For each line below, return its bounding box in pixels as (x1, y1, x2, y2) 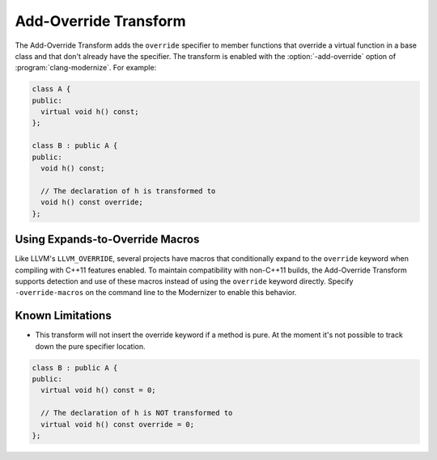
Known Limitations (15, 309, 112, 323)
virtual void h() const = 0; (40, 386, 157, 395)
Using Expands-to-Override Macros (15, 233, 200, 247)
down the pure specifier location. (35, 341, 146, 351)
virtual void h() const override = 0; (40, 420, 194, 428)
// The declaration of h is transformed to (40, 186, 216, 196)
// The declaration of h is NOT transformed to (40, 408, 233, 418)
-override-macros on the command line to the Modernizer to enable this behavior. (15, 288, 297, 298)
